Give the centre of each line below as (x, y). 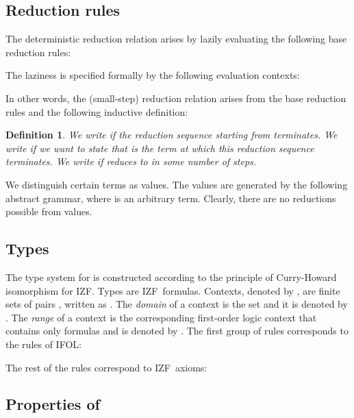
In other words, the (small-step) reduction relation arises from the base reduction (176, 98)
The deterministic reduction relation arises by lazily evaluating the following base (176, 39)
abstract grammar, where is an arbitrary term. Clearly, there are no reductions (171, 198)
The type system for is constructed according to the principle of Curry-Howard (171, 276)
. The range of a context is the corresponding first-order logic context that (161, 317)
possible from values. (49, 211)
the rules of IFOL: (43, 344)
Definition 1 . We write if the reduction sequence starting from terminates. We (172, 135)
